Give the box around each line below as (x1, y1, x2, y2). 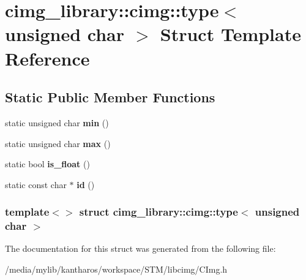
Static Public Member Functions (5, 88, 215, 107)
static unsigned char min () (5, 116, 109, 129)
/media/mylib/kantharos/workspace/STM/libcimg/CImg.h (5, 263, 228, 276)
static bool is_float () (5, 157, 90, 170)
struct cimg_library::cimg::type (79, 204, 238, 219)
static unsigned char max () (5, 137, 111, 149)
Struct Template (160, 21, 301, 47)
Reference (5, 45, 90, 70)
